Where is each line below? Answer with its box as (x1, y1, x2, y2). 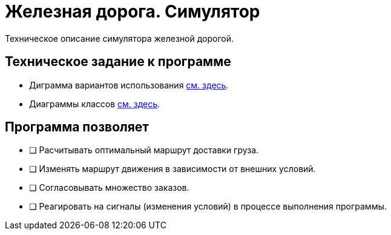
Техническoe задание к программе (5, 54, 231, 70)
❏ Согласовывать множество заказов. (29, 182, 189, 193)
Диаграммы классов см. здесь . (29, 98, 160, 109)
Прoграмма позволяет (5, 119, 149, 135)
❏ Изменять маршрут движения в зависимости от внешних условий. (29, 164, 316, 174)
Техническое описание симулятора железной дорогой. (5, 33, 234, 44)
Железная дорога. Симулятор (5, 1, 260, 22)
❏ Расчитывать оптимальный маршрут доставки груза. (29, 145, 259, 156)
